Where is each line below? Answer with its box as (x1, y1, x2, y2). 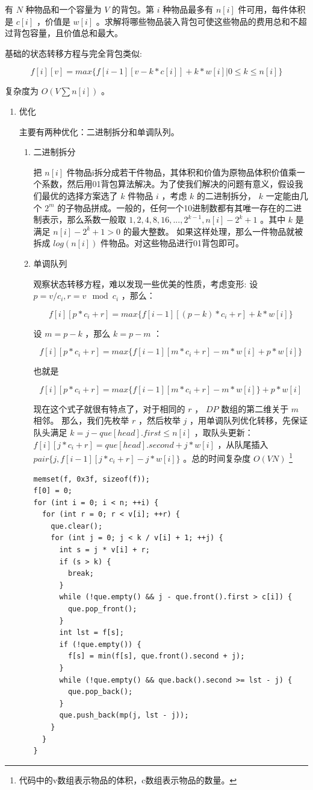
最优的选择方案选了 (42, 189, 118, 202)
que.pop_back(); (67, 687, 133, 696)
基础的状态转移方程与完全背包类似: (5, 46, 142, 59)
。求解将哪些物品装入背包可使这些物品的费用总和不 (96, 14, 299, 27)
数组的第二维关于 (221, 402, 289, 415)
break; (67, 569, 94, 578)
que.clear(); (51, 521, 103, 530)
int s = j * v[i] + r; (59, 546, 150, 555)
